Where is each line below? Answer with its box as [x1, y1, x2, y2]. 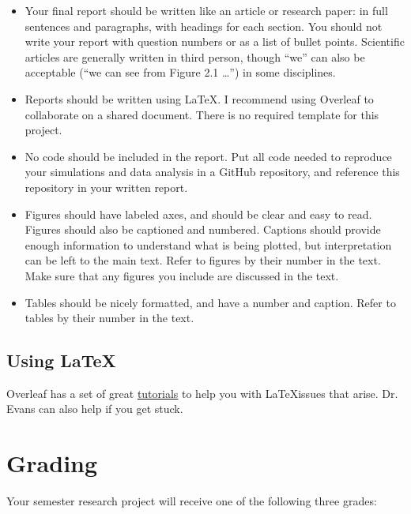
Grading [6, 447, 98, 479]
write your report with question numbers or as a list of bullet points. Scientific [25, 33, 405, 50]
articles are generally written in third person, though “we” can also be [25, 48, 365, 65]
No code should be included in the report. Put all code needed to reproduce [25, 148, 392, 164]
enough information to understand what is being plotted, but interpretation [25, 236, 392, 253]
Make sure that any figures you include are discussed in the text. [25, 267, 339, 283]
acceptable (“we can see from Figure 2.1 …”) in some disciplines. [25, 64, 336, 81]
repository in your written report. [25, 178, 188, 195]
